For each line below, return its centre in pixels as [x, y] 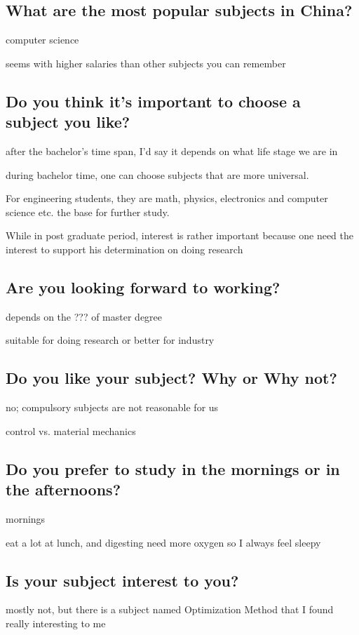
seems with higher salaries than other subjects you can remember [146, 63]
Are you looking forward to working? [143, 287]
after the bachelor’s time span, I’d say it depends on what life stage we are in [172, 151]
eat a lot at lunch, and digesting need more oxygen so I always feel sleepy [163, 542]
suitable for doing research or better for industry [110, 340]
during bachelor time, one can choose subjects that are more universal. [157, 174]
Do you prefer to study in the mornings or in [173, 468]
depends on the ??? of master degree [84, 316]
